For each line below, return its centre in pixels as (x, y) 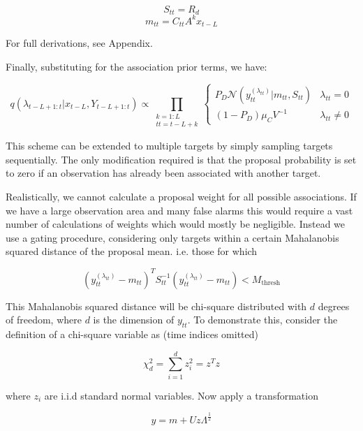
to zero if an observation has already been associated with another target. (163, 173)
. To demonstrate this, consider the (262, 320)
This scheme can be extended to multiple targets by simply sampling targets (169, 146)
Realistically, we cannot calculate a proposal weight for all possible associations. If (181, 197)
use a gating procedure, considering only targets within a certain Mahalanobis (172, 237)
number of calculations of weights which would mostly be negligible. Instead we (176, 224)
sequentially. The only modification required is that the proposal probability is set (181, 159)
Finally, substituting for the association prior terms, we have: (136, 66)
